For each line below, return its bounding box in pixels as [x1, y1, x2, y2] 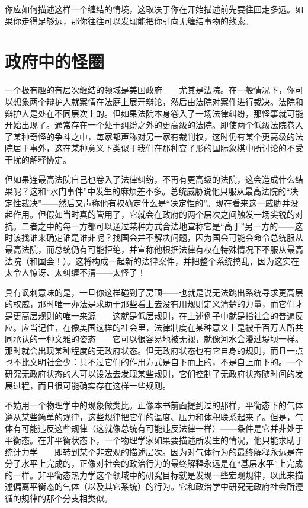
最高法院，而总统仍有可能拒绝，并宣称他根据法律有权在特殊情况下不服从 [5, 243, 287, 255]
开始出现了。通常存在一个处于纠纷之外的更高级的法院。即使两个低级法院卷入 [5, 119, 303, 131]
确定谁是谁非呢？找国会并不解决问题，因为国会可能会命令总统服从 [46, 231, 303, 244]
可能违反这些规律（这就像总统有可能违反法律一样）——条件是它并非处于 [21, 422, 303, 434]
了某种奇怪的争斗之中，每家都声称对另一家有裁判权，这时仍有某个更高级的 [5, 130, 295, 142]
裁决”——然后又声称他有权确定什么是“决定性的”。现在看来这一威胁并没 [21, 196, 299, 209]
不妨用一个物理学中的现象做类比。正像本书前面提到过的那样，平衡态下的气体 [5, 399, 303, 411]
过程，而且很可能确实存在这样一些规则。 [12, 379, 171, 391]
